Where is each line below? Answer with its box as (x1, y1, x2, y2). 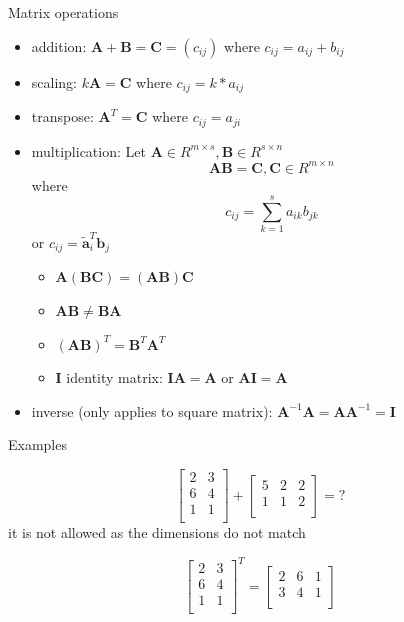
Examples (8, 434, 67, 455)
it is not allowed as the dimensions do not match (8, 522, 306, 543)
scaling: (31, 71, 77, 92)
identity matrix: (66, 367, 163, 388)
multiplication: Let (31, 140, 146, 161)
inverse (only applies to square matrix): (31, 400, 273, 421)
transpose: (31, 106, 94, 127)
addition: (31, 35, 87, 56)
